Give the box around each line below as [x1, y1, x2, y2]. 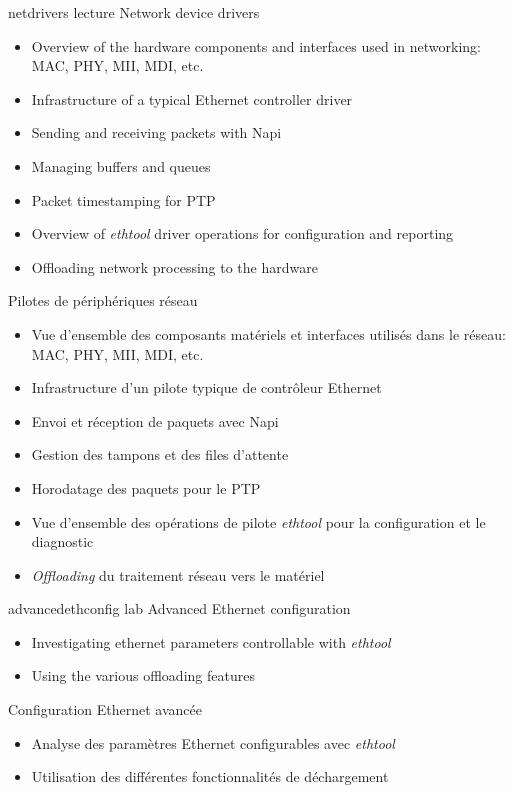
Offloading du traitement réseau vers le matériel [31, 564, 325, 585]
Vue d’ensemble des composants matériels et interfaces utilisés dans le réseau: [31, 323, 506, 344]
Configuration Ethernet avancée [8, 699, 202, 720]
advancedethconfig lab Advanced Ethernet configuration [8, 598, 351, 619]
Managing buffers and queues [31, 155, 211, 176]
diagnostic [31, 531, 94, 552]
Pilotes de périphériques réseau [8, 290, 198, 311]
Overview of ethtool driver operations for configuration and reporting [31, 223, 454, 244]
